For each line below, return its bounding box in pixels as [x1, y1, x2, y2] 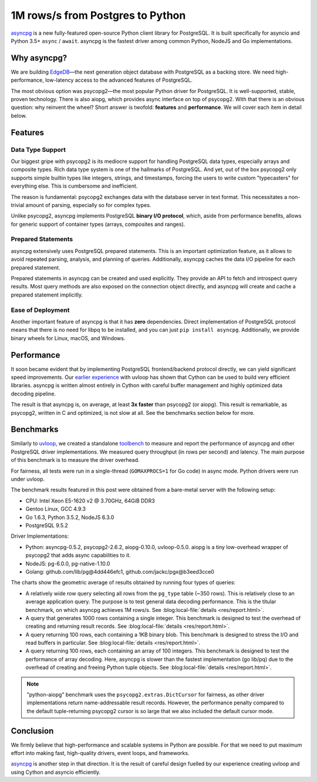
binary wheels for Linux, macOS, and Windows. [11, 334, 126, 341]
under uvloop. [11, 475, 45, 482]
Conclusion [11, 726, 54, 736]
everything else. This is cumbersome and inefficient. [11, 182, 138, 189]
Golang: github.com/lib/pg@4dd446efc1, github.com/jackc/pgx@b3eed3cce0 [25, 568, 214, 575]
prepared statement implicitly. [11, 291, 83, 298]
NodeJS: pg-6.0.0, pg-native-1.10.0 [25, 560, 110, 567]
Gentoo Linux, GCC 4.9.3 [25, 505, 86, 513]
